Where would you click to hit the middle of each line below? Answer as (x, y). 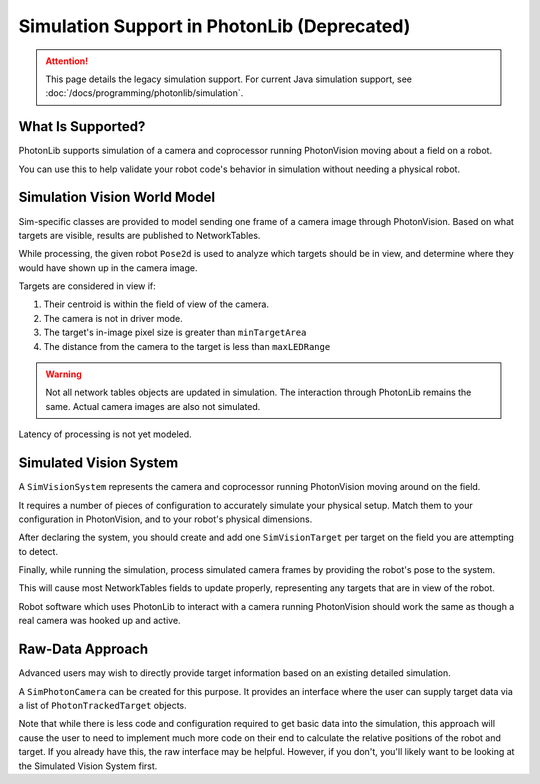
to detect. (38, 551)
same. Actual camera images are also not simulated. (153, 406)
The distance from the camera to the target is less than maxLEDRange (187, 346)
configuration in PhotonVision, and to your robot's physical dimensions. (165, 519)
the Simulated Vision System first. (88, 766)
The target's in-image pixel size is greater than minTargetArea (175, 332)
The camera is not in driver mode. (113, 318)
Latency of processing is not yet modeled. (105, 434)
